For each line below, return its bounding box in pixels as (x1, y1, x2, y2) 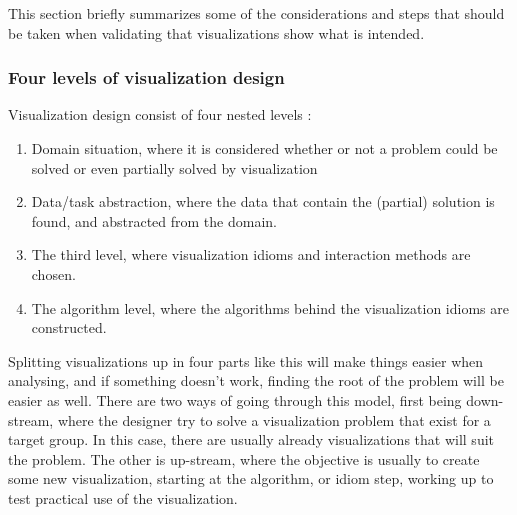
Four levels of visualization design (8, 65, 285, 90)
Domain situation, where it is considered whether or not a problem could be (31, 138, 498, 158)
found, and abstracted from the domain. (31, 210, 277, 231)
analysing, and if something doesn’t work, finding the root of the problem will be (8, 370, 504, 391)
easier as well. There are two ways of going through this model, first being (8, 389, 462, 410)
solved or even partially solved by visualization (31, 157, 318, 178)
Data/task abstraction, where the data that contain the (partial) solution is (31, 191, 495, 212)
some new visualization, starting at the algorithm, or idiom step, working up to (8, 468, 494, 489)
